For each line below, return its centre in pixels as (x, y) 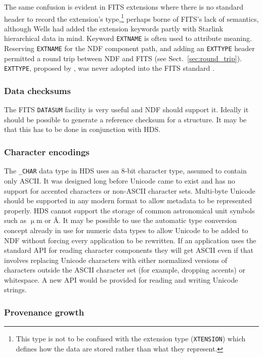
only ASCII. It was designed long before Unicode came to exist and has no (120, 180)
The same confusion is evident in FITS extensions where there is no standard (124, 7)
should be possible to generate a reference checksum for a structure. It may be (125, 119)
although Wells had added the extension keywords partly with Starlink (114, 28)
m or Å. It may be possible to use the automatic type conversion (137, 220)
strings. (15, 289)
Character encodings (47, 151)
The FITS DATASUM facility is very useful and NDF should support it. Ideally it (126, 109)
